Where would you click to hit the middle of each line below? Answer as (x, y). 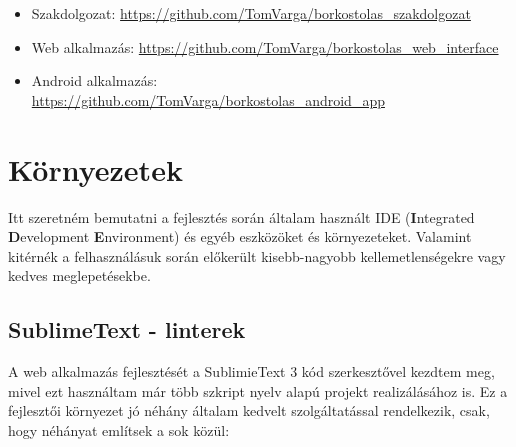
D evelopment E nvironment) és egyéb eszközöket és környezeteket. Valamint (240, 236)
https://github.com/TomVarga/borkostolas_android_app (208, 99)
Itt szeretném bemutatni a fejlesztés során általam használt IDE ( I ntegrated (241, 216)
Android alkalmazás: (94, 80)
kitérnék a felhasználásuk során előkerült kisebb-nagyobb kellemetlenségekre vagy (257, 255)
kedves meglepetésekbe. (79, 275)
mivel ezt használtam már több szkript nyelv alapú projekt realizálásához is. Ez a (258, 390)
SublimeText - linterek (127, 329)
